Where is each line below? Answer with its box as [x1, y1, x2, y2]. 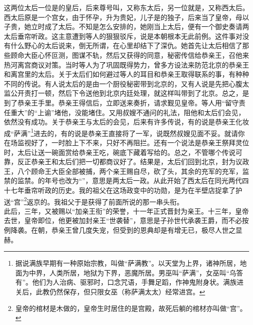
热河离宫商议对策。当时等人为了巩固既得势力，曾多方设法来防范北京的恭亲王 [4, 59, 249, 69]
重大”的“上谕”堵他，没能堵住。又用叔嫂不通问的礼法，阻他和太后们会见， [10, 107, 245, 117]
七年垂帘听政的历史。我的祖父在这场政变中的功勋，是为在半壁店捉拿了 [10, 185, 235, 195]
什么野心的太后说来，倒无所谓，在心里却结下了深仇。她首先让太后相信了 [10, 40, 242, 51]
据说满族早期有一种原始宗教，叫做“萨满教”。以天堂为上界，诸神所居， [15, 258, 240, 268]
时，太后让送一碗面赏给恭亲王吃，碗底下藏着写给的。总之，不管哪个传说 [4, 147, 235, 157]
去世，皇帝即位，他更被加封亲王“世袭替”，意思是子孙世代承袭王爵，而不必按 [4, 215, 249, 225]
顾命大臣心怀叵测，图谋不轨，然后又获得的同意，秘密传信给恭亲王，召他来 [10, 50, 249, 60]
